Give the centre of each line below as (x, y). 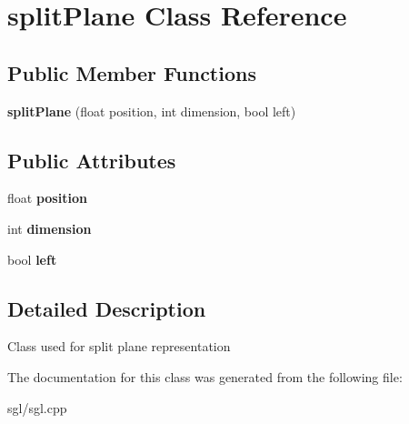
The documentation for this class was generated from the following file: (205, 376)
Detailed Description (107, 308)
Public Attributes (92, 160)
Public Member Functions (132, 72)
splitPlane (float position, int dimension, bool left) (152, 111)
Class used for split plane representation (119, 346)
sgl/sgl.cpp (37, 407)
